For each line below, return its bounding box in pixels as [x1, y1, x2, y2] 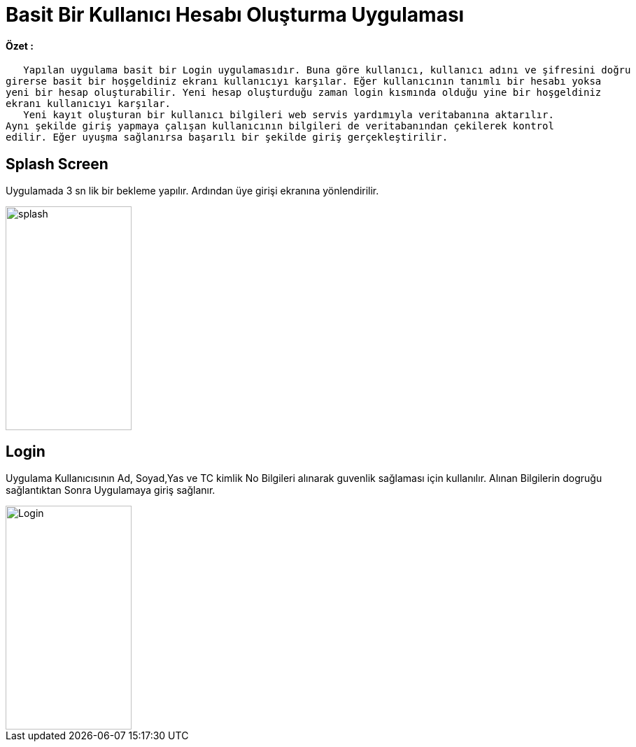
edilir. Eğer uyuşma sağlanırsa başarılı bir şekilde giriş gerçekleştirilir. [6, 131, 448, 143]
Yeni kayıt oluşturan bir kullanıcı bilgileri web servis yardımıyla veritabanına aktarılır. [23, 109, 554, 121]
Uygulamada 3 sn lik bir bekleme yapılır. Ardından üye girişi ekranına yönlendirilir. [6, 185, 379, 197]
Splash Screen [6, 155, 108, 173]
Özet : [6, 39, 34, 52]
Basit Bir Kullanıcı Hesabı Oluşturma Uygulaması [6, 3, 465, 27]
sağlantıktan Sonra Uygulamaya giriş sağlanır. [6, 484, 215, 497]
